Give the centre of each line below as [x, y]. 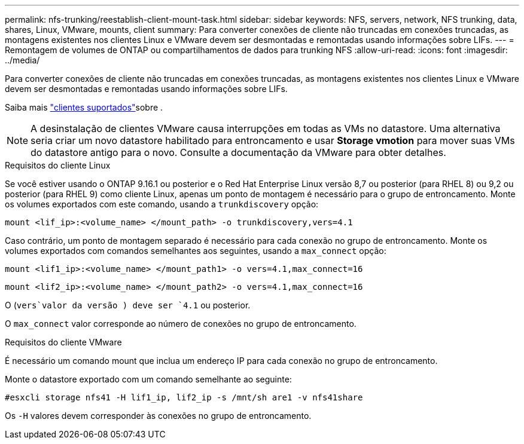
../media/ [22, 60]
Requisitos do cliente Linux [58, 165]
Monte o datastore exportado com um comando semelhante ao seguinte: [148, 379]
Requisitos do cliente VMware [63, 342]
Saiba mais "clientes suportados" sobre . [84, 107]
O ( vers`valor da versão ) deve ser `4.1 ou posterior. [128, 305]
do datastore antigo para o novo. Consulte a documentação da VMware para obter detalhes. [238, 152]
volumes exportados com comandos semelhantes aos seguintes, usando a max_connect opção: [196, 251]
